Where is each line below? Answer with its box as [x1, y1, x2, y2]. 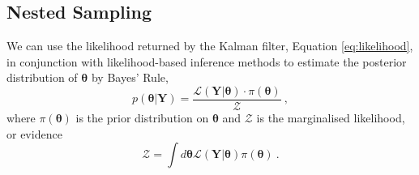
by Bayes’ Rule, [91, 69, 169, 86]
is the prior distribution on [75, 109, 209, 126]
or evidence [6, 125, 62, 142]
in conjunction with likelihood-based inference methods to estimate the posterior [6, 53, 407, 70]
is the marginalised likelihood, [256, 109, 405, 126]
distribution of [6, 69, 78, 86]
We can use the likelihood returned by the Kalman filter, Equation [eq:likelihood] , [6, 37, 413, 54]
